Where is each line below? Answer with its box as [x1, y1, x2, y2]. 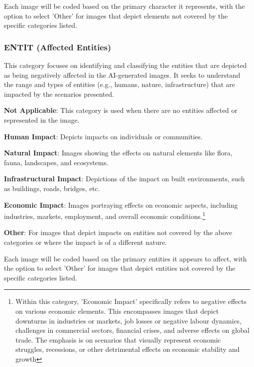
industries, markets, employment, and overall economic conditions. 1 [4, 210, 206, 221]
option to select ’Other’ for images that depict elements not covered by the [4, 10, 228, 21]
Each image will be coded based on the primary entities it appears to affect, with [4, 253, 247, 263]
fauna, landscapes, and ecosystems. [4, 157, 108, 167]
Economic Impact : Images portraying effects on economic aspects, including [4, 199, 238, 210]
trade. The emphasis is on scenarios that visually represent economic [15, 334, 221, 345]
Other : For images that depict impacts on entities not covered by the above [4, 227, 233, 237]
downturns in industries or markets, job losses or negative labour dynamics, [15, 315, 242, 325]
